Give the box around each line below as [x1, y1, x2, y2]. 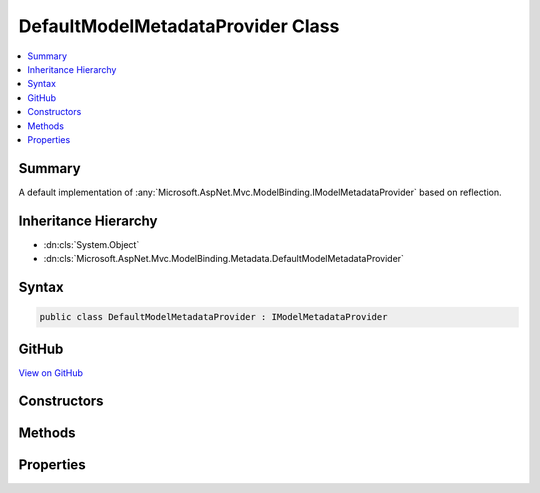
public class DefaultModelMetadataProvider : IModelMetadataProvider [39, 311, 388, 323]
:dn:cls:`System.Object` [43, 238, 140, 250]
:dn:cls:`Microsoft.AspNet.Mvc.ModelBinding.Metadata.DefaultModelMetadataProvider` [43, 253, 405, 265]
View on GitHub [18, 366, 84, 379]
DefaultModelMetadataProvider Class [18, 15, 340, 37]
